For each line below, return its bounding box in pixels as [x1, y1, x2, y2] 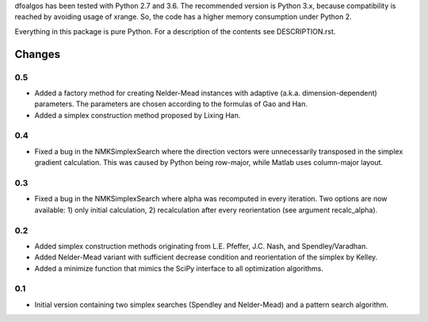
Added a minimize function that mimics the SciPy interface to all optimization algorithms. [34, 263, 324, 273]
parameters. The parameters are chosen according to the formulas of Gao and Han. [34, 99, 308, 109]
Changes [14, 48, 61, 61]
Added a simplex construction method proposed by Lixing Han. [34, 110, 241, 120]
